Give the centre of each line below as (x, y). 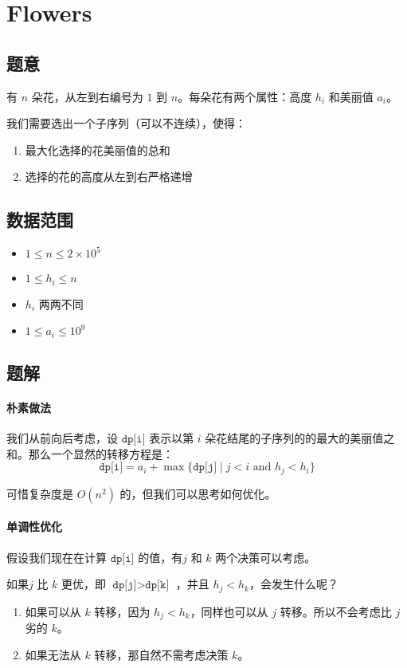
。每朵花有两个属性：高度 (245, 96)
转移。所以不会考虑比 (336, 611)
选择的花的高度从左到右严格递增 (109, 177)
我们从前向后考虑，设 (62, 438)
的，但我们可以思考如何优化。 (198, 493)
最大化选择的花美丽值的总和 (98, 149)
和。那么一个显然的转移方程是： (90, 453)
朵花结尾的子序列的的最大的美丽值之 (300, 438)
